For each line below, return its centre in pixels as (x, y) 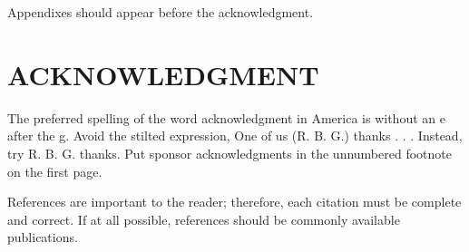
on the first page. (55, 171)
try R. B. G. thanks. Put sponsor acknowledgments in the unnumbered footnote (230, 153)
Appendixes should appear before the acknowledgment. (161, 12)
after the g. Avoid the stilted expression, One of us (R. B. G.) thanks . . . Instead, (235, 136)
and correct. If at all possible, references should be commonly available (204, 219)
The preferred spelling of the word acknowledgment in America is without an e (226, 117)
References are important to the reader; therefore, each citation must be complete (234, 202)
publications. (43, 237)
